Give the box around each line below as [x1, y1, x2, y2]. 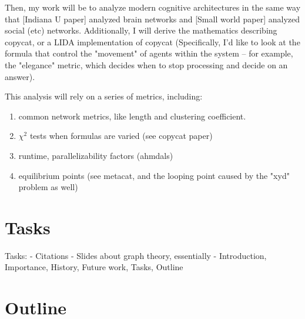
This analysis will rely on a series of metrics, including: [5, 90, 203, 102]
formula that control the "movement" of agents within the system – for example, [5, 47, 293, 59]
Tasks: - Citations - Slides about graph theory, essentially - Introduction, [5, 249, 267, 261]
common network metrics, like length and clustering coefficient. [18, 109, 246, 122]
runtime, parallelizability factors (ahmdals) [18, 149, 173, 161]
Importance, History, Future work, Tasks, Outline [5, 261, 183, 273]
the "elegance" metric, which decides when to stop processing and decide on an [5, 58, 288, 71]
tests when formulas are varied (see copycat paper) [29, 129, 213, 142]
